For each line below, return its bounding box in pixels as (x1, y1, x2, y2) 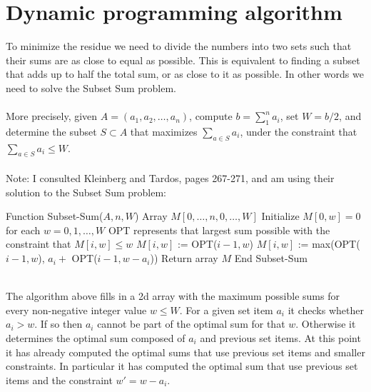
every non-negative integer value (6, 302, 147, 317)
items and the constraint (6, 372, 113, 387)
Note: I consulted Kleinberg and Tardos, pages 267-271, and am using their (6, 171, 335, 186)
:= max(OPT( (298, 236, 360, 251)
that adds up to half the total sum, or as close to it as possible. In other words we (6, 66, 364, 81)
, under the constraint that (240, 124, 357, 139)
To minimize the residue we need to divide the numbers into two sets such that (6, 39, 352, 54)
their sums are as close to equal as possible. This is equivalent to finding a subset (6, 52, 360, 67)
